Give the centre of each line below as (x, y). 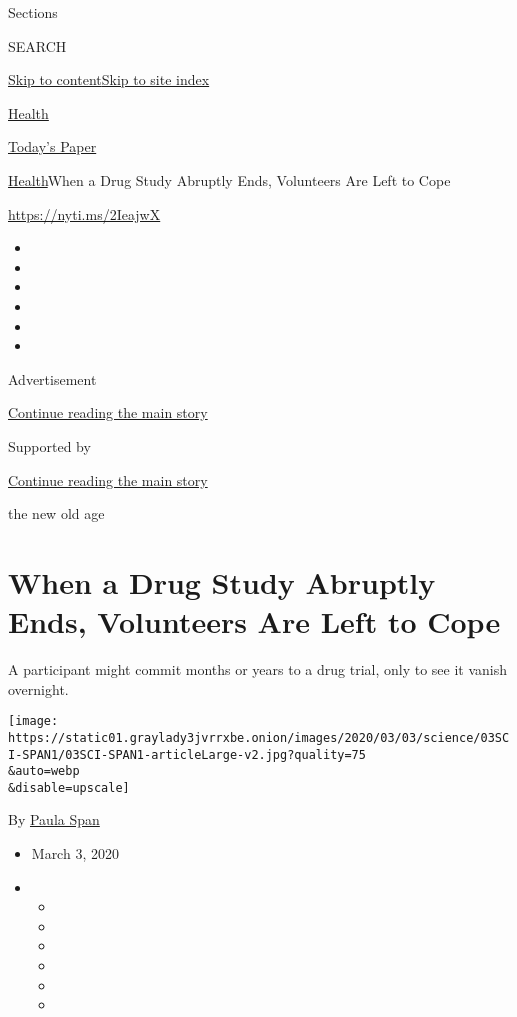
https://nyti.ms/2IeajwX (84, 213)
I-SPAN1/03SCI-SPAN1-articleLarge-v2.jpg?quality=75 (187, 754)
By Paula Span (54, 819)
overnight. (38, 688)
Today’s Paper (52, 146)
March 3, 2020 (75, 853)
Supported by (49, 445)
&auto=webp (44, 771)
